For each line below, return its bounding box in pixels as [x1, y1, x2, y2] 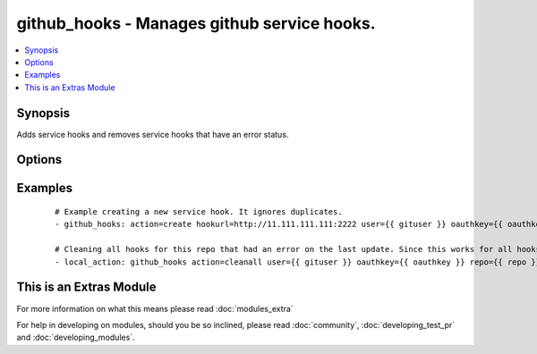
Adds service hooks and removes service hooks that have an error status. [16, 129, 289, 139]
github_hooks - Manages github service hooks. [16, 13, 376, 33]
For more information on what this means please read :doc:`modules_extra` [16, 303, 294, 314]
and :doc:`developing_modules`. [16, 332, 135, 343]
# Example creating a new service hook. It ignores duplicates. [55, 206, 344, 217]
